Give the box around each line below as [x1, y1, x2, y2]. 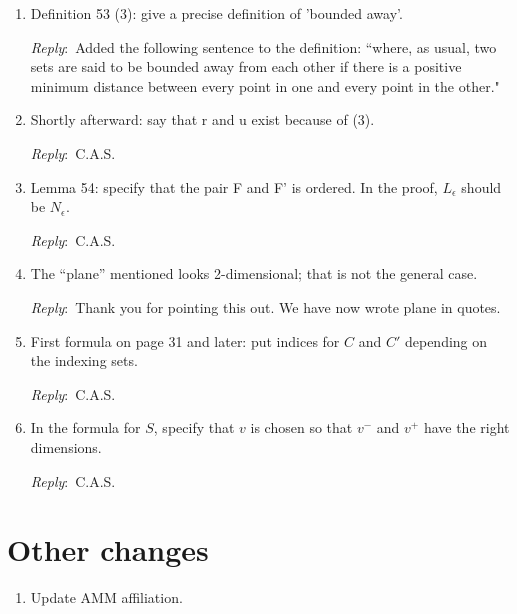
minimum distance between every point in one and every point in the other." [30, 75, 500, 96]
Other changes [7, 529, 209, 570]
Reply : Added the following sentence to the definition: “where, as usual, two [30, 36, 497, 57]
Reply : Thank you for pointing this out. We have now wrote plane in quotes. [30, 296, 501, 317]
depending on [404, 330, 488, 351]
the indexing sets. [30, 350, 138, 371]
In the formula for [30, 417, 141, 438]
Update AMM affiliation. [30, 587, 183, 608]
